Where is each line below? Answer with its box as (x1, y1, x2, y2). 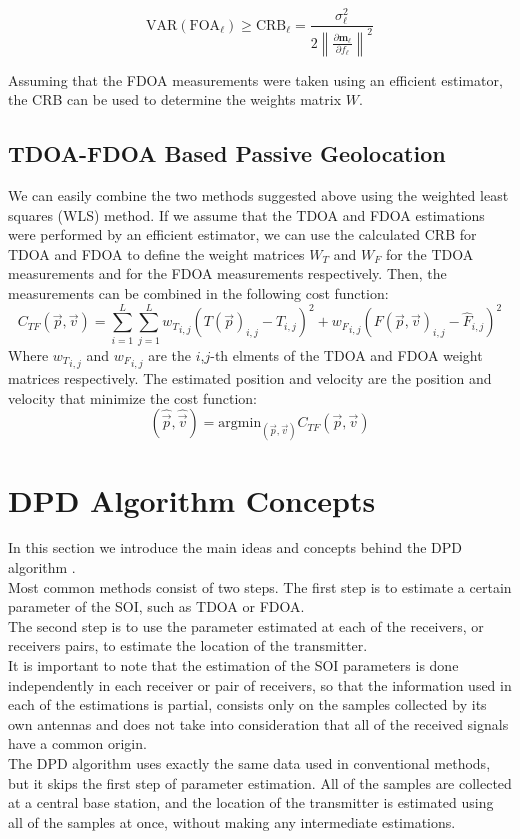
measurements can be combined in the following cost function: (8, 282, 389, 303)
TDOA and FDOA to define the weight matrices (8, 243, 305, 264)
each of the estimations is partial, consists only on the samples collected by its (8, 694, 487, 715)
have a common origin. (8, 733, 147, 754)
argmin (218, 416, 262, 431)
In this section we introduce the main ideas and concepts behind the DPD (8, 537, 462, 558)
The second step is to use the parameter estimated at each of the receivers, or (8, 615, 484, 636)
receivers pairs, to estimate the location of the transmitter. (8, 635, 368, 656)
